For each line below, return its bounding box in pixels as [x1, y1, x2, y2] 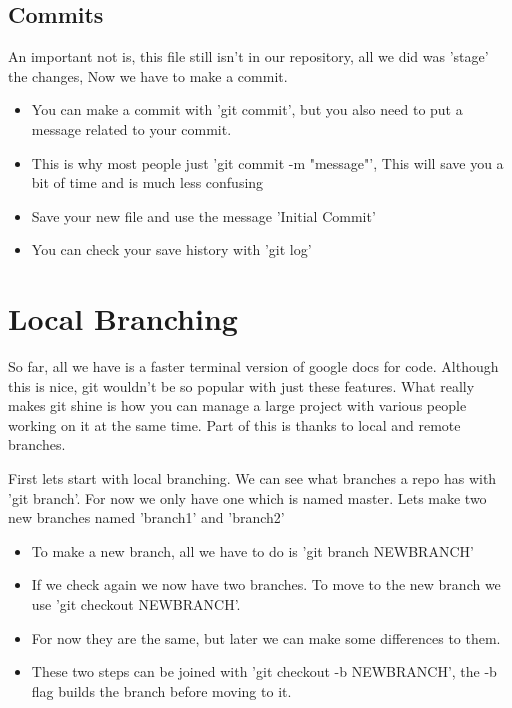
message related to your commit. [31, 118, 232, 139]
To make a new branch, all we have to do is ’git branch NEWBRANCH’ [31, 540, 474, 561]
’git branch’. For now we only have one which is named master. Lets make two [8, 487, 487, 508]
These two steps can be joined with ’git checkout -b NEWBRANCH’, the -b [31, 661, 497, 682]
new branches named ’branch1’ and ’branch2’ [8, 507, 285, 528]
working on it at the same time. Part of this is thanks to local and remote [8, 414, 461, 435]
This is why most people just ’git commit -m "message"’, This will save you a [31, 152, 504, 173]
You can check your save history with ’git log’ [31, 239, 312, 260]
